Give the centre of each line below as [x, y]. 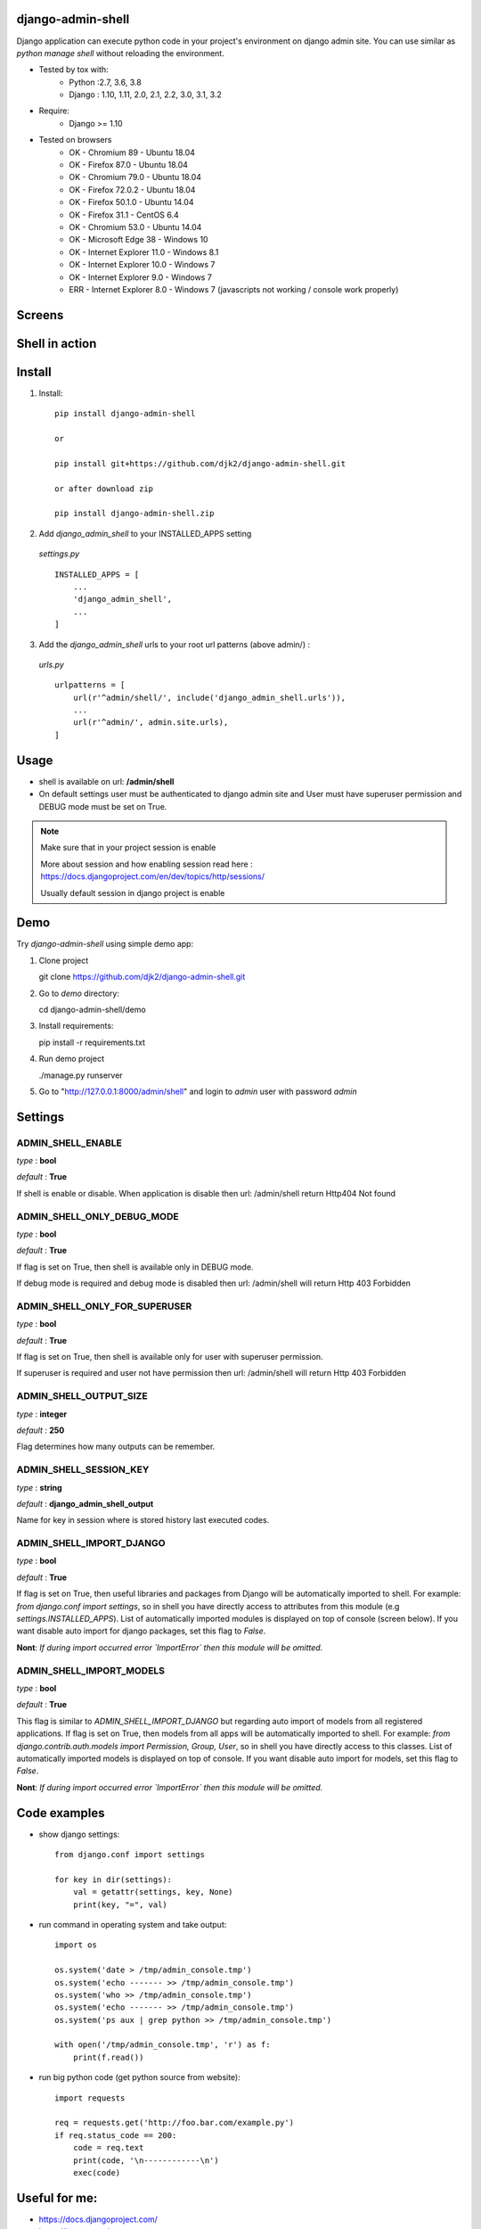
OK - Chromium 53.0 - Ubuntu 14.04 [135, 226]
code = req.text [108, 2148]
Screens [40, 315]
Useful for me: [57, 2198]
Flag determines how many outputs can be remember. [116, 1447]
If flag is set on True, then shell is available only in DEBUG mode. [135, 1267]
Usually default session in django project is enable [133, 892]
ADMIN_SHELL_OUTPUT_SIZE [82, 1396]
